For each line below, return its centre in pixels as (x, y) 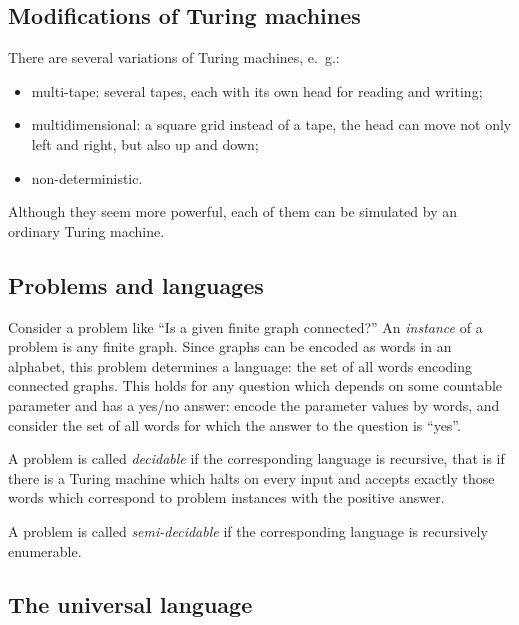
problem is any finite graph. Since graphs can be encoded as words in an (230, 346)
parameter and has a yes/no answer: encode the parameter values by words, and (254, 404)
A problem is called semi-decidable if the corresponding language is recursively (248, 530)
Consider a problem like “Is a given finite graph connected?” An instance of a (245, 326)
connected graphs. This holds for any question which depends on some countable (255, 385)
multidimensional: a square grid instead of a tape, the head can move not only (271, 124)
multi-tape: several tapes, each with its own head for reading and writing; (257, 90)
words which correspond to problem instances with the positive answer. (226, 497)
